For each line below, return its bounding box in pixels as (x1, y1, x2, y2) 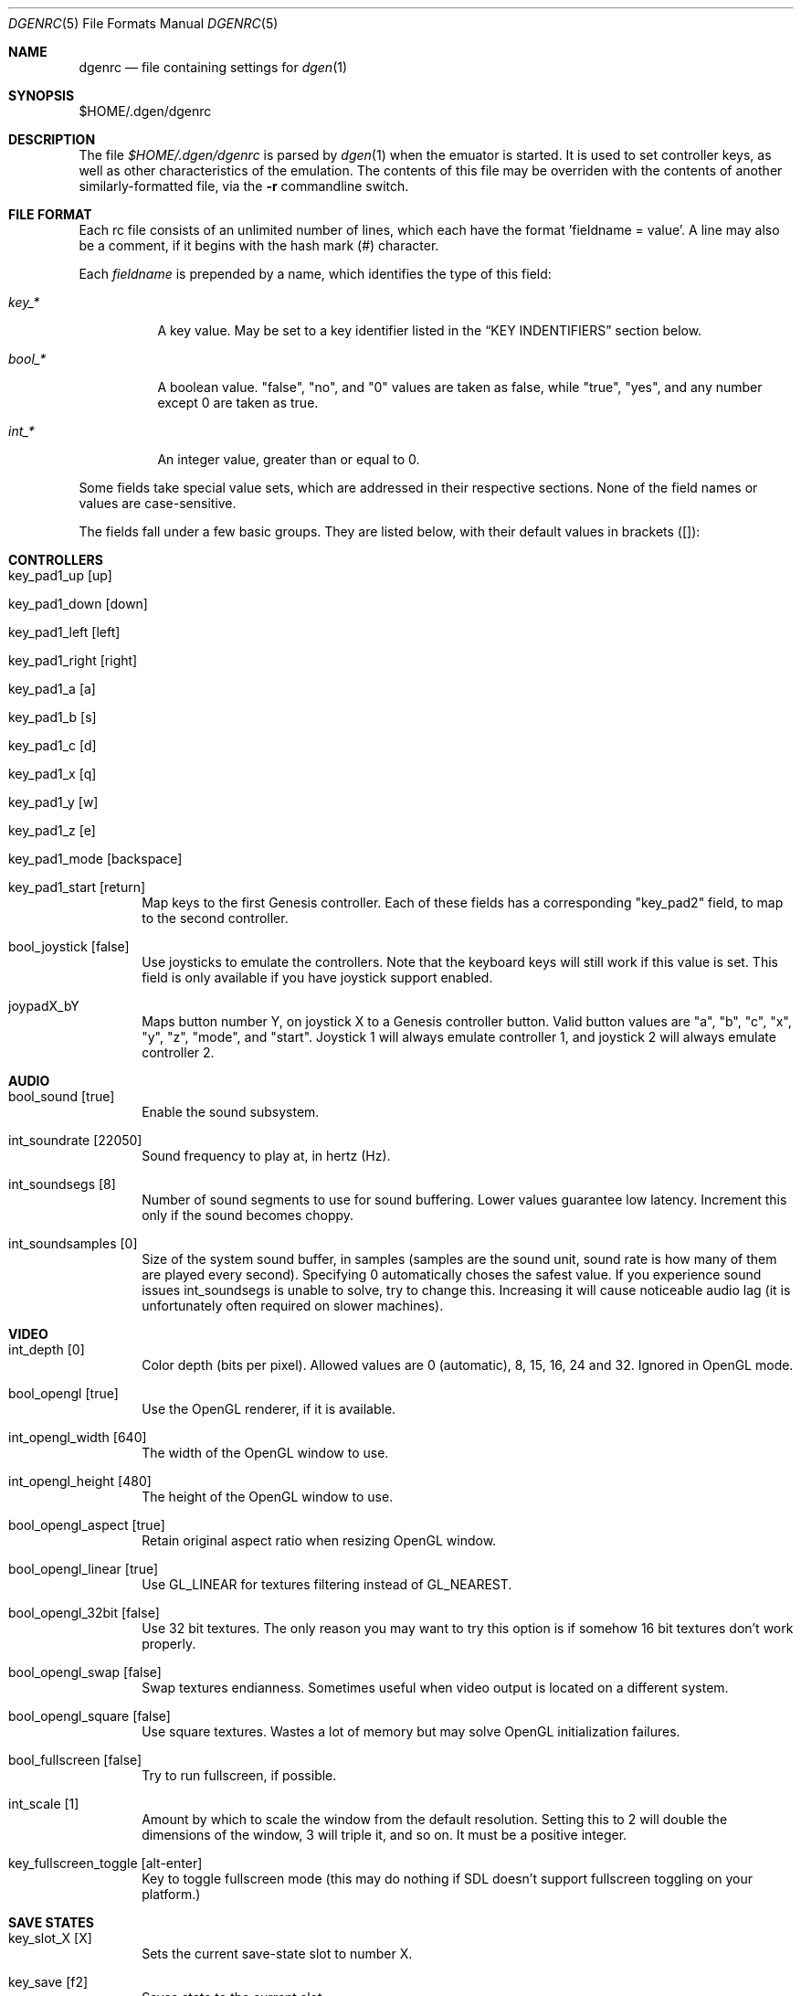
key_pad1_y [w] (8, 794, 99, 810)
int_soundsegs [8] (8, 1176, 116, 1192)
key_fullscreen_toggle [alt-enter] (8, 1855, 203, 1871)
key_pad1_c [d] (8, 738, 97, 753)
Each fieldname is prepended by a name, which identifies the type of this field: (79, 266, 552, 281)
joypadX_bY (8, 998, 79, 1014)
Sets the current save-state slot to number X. (142, 1946, 413, 1961)
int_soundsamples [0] (8, 1236, 138, 1251)
